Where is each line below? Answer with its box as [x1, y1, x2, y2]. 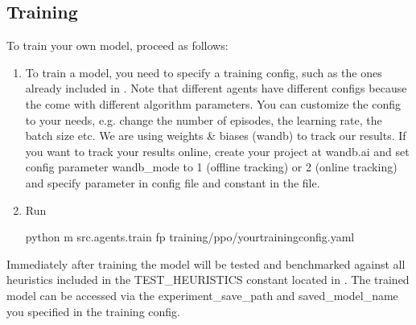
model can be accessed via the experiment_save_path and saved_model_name [6, 286, 398, 303]
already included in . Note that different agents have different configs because [25, 80, 407, 97]
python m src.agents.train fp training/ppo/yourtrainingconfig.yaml [25, 228, 355, 245]
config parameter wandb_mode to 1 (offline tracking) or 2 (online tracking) [25, 158, 397, 175]
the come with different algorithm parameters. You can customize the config [25, 95, 401, 112]
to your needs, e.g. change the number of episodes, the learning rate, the [25, 111, 382, 128]
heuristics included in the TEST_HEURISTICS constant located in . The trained [6, 271, 410, 288]
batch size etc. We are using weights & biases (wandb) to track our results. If [25, 127, 406, 144]
